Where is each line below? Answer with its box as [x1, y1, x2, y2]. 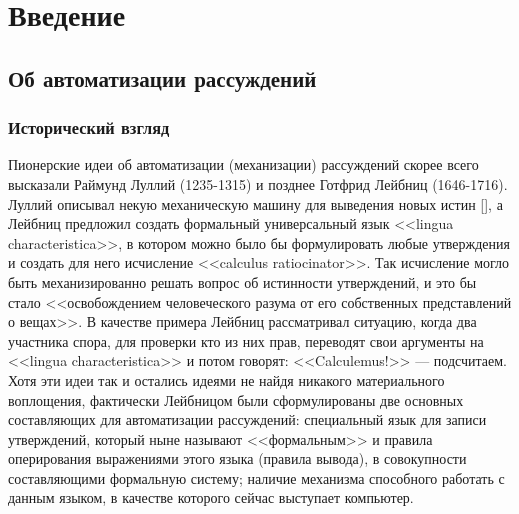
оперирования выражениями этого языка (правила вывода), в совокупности [8, 448, 467, 469]
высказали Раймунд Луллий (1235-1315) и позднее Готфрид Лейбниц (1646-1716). [8, 173, 508, 194]
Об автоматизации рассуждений [8, 62, 317, 93]
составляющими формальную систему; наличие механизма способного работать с [8, 467, 505, 488]
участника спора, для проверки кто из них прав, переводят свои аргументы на [8, 330, 484, 351]
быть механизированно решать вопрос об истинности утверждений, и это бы [8, 271, 477, 292]
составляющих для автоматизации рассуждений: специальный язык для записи [8, 409, 487, 430]
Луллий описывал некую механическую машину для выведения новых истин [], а [8, 193, 503, 214]
